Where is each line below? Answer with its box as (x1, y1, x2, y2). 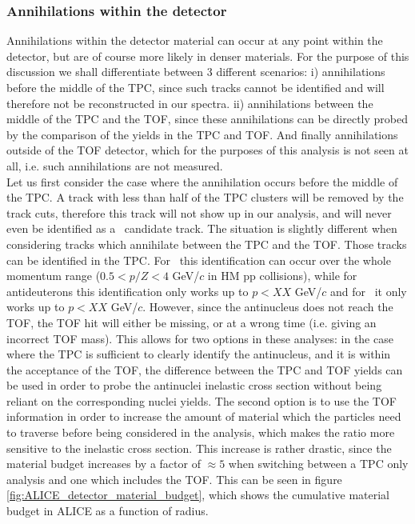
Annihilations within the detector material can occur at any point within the (6, 32, 383, 49)
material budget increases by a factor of (6, 455, 201, 472)
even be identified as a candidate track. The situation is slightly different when (6, 220, 397, 237)
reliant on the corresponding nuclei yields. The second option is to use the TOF (6, 392, 397, 409)
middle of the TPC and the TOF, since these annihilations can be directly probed (6, 110, 408, 127)
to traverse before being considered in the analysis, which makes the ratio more (6, 424, 395, 441)
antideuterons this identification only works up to (6, 282, 249, 299)
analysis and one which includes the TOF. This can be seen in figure (6, 470, 342, 487)
